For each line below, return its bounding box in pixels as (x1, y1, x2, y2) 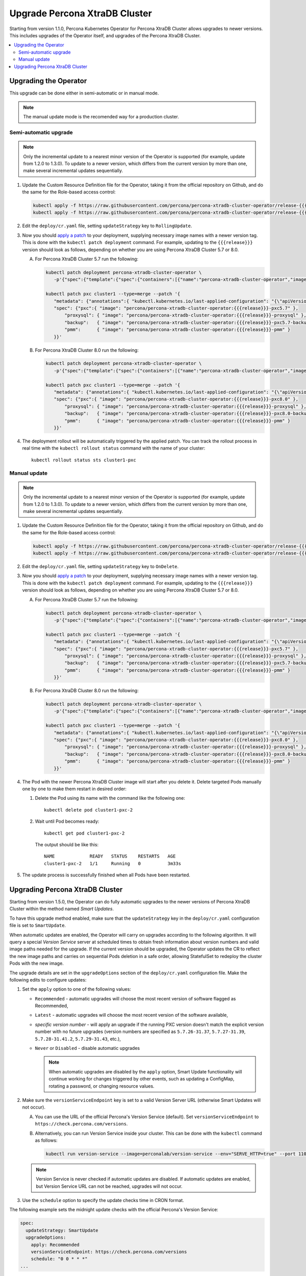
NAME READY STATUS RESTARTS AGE (44, 853, 176, 860)
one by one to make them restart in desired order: (22, 786, 127, 792)
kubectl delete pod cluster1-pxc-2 (44, 807, 133, 813)
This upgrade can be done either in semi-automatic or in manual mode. (9, 90, 159, 96)
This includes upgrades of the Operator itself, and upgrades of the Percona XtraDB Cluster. (9, 32, 201, 38)
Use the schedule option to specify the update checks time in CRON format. (22, 1197, 185, 1204)
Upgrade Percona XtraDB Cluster (9, 8, 152, 19)
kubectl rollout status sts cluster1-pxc (31, 457, 136, 463)
